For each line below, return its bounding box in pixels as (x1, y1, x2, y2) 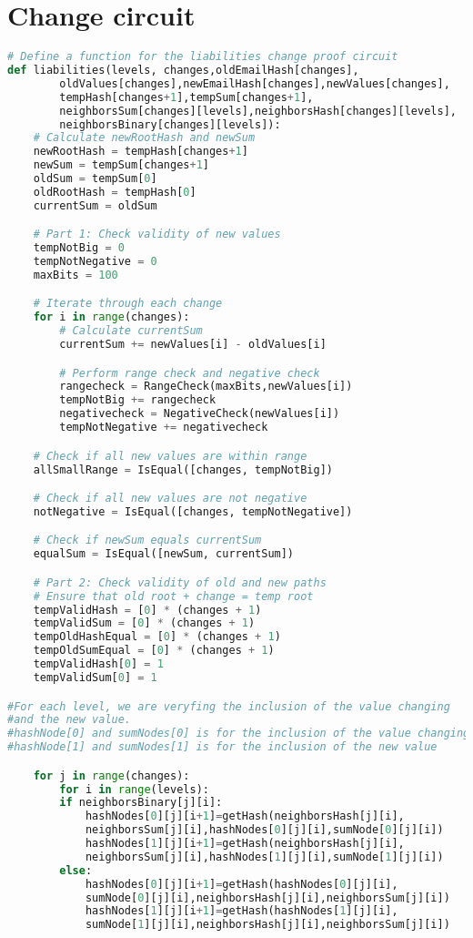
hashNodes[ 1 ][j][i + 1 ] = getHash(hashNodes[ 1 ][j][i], (85, 904, 398, 918)
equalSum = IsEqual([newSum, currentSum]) (33, 547, 295, 561)
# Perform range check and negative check (59, 366, 320, 380)
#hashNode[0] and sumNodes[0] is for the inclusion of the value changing (7, 727, 470, 740)
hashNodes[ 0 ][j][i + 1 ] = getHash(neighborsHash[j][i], (85, 810, 405, 823)
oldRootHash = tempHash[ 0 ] (33, 185, 196, 199)
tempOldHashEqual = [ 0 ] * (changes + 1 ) (33, 630, 281, 644)
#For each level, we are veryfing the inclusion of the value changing (7, 699, 450, 713)
